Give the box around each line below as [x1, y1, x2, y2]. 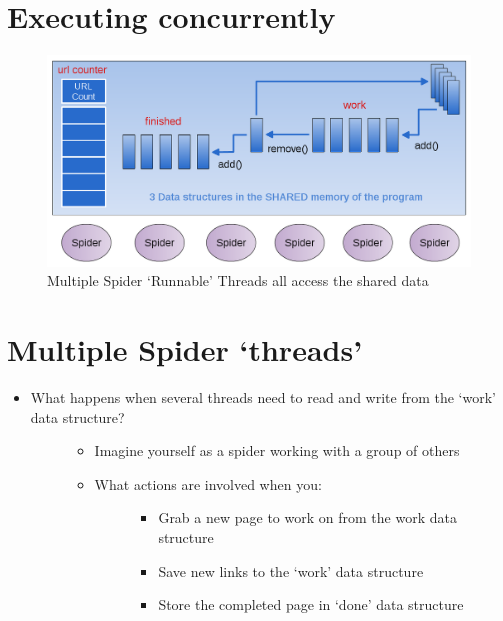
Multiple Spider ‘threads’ [7, 329, 363, 370]
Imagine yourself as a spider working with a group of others [94, 440, 460, 461]
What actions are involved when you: [94, 473, 322, 494]
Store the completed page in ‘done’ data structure [158, 594, 464, 615]
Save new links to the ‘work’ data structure [158, 560, 424, 581]
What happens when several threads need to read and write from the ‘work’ [30, 387, 496, 408]
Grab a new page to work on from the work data [158, 507, 457, 528]
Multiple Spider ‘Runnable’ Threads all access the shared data [47, 270, 429, 291]
